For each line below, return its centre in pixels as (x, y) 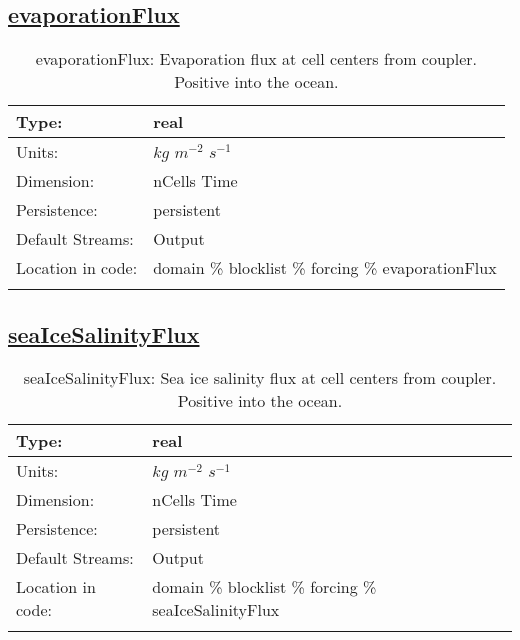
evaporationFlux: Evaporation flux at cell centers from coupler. (256, 59)
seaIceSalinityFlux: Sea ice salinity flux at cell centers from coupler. (260, 378)
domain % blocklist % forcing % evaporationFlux (325, 268)
